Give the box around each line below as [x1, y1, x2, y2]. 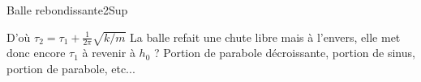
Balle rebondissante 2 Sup [6, 2, 128, 18]
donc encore [6, 44, 66, 61]
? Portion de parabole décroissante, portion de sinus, [154, 44, 415, 61]
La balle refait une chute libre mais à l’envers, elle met [129, 28, 401, 45]
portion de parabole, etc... [6, 60, 135, 77]
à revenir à [82, 44, 135, 61]
